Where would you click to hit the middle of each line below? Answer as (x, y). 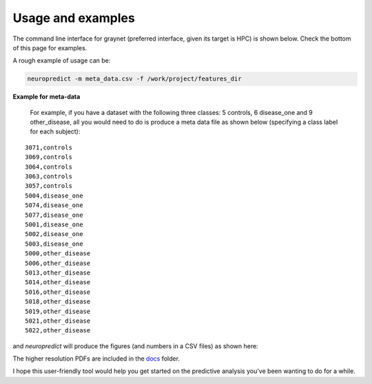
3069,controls (49, 157)
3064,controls (49, 167)
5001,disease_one (54, 224)
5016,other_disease (58, 292)
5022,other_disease (58, 331)
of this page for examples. (50, 47)
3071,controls (49, 147)
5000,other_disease (58, 254)
